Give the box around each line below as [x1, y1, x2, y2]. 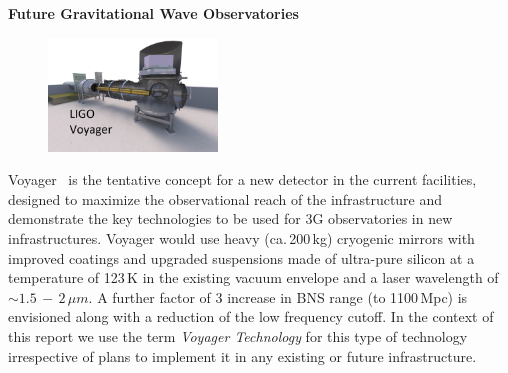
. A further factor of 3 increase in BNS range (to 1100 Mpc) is [88, 286, 468, 307]
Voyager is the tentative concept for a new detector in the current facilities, [8, 169, 477, 190]
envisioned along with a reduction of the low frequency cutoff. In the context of [8, 306, 494, 327]
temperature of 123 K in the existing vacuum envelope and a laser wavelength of [8, 267, 499, 288]
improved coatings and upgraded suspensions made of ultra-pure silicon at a [8, 247, 475, 268]
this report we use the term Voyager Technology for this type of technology [8, 326, 468, 347]
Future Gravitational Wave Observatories [8, 3, 299, 23]
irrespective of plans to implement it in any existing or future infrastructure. [8, 345, 477, 366]
